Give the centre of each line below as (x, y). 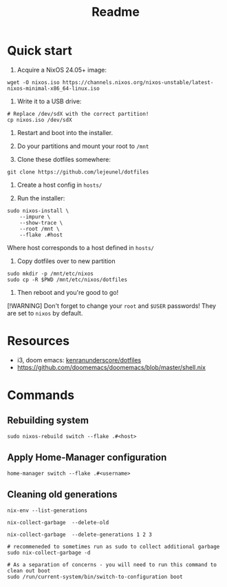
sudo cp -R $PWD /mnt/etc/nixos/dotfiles (67, 280)
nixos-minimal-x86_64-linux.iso (53, 88)
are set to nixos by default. (45, 313)
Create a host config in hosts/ (60, 185)
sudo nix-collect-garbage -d (49, 553)
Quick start (40, 51)
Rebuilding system (48, 421)
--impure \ (35, 217)
